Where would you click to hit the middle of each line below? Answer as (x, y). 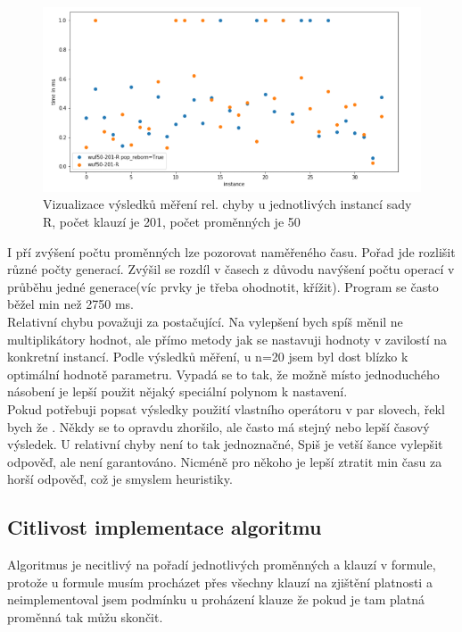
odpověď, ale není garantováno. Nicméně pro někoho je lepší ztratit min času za (225, 461)
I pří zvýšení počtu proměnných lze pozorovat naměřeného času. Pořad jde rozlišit (231, 251)
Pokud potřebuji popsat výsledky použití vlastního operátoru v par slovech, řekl (226, 408)
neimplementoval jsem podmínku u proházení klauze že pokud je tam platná (216, 599)
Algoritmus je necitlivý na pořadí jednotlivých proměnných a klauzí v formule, (222, 565)
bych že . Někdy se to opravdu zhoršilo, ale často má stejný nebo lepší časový (219, 426)
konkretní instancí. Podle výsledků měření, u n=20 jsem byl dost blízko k (208, 357)
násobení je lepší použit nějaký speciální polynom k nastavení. (177, 391)
